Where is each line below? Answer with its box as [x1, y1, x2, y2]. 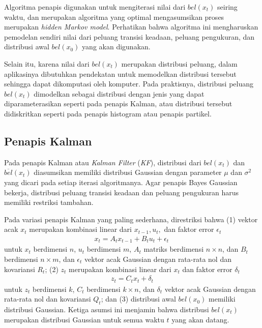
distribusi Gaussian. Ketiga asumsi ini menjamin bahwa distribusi [4, 304, 209, 315]
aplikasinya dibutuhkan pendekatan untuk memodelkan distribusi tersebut [4, 68, 237, 79]
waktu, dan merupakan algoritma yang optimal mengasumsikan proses [4, 11, 224, 22]
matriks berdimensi [143, 244, 204, 254]
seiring [217, 2, 238, 12]
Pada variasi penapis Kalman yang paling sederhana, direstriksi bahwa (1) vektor [4, 214, 258, 224]
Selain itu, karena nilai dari [4, 58, 90, 69]
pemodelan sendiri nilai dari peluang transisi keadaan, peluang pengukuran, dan [4, 31, 255, 42]
